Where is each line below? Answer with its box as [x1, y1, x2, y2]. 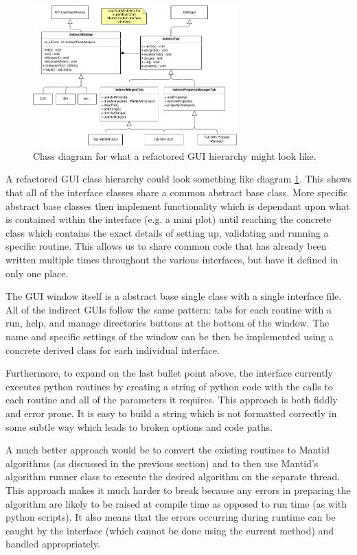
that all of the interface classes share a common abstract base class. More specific [5, 185, 348, 200]
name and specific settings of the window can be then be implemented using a [5, 329, 334, 343]
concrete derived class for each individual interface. [5, 342, 220, 357]
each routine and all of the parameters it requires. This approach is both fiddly [5, 392, 338, 407]
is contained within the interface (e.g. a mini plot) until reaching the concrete [5, 212, 332, 226]
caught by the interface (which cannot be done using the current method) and [5, 523, 334, 537]
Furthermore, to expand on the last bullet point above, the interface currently [5, 366, 333, 380]
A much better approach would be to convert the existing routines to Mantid [5, 442, 330, 457]
